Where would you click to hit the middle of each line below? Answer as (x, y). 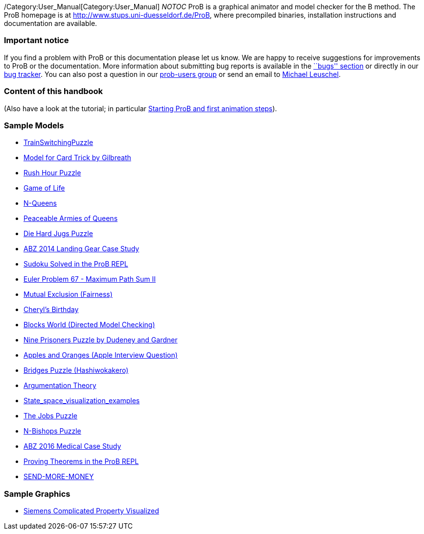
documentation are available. (51, 23)
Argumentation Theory (60, 386)
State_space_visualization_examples (82, 401)
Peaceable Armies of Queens (71, 218)
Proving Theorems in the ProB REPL (81, 461)
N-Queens (40, 203)
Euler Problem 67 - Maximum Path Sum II (90, 279)
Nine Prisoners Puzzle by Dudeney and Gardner (101, 340)
